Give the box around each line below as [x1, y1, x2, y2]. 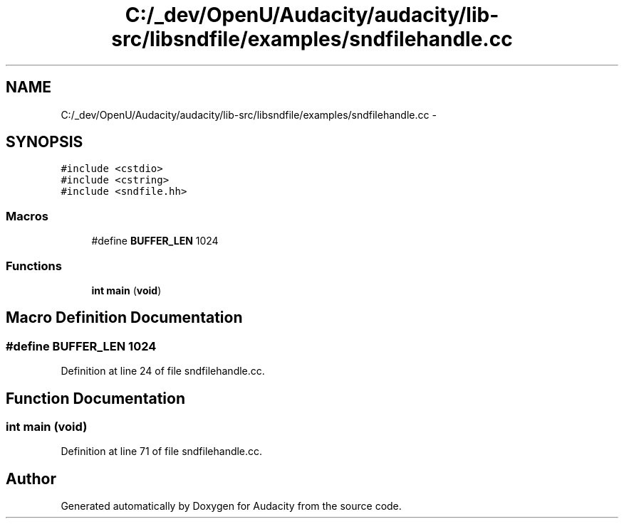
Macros [6, 208, 48, 223]
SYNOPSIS [6, 133, 83, 151]
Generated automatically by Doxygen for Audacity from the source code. [61, 500, 402, 513]
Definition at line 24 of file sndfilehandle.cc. [61, 365, 265, 378]
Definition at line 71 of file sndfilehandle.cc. [61, 445, 263, 458]
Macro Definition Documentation [6, 309, 243, 327]
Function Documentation [6, 389, 185, 407]
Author [6, 469, 56, 488]
